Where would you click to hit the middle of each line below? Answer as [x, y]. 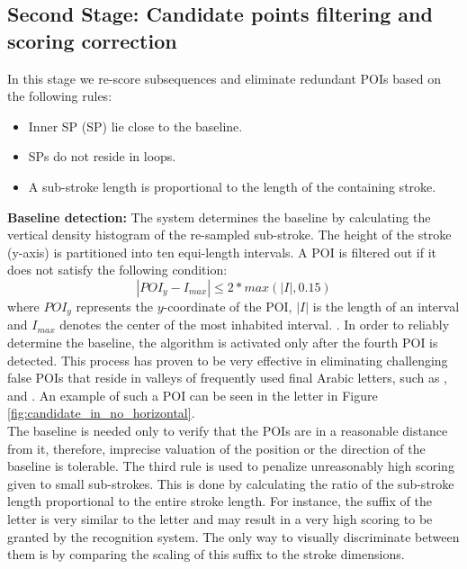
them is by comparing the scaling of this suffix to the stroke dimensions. [206, 554]
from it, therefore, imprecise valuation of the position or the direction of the [216, 448]
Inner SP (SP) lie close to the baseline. [135, 126]
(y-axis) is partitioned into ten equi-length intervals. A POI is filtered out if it [222, 252]
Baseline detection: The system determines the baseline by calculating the [219, 217]
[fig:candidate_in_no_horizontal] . [101, 413]
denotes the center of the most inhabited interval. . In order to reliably [255, 325]
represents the [114, 306]
